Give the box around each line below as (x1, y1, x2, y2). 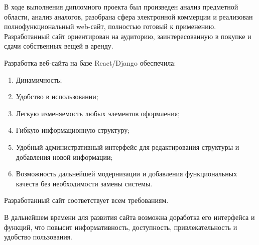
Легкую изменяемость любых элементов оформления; (16, 108, 180, 118)
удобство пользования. (4, 231, 72, 242)
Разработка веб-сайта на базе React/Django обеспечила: (4, 57, 176, 68)
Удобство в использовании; (16, 91, 98, 102)
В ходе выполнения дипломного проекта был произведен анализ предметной (4, 2, 238, 12)
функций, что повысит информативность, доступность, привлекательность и (4, 221, 237, 232)
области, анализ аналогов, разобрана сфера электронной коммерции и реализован (4, 11, 253, 22)
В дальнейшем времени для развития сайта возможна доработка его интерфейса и (4, 211, 255, 222)
